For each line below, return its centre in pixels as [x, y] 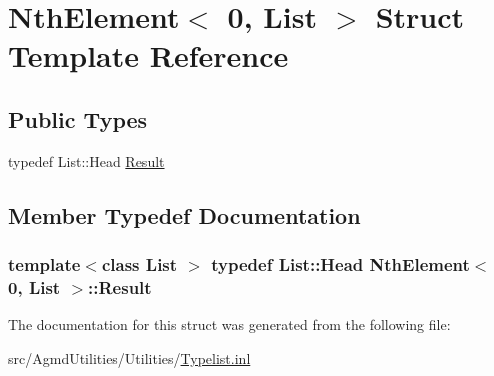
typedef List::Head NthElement [340, 264]
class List [139, 264]
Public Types [78, 118]
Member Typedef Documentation [184, 214]
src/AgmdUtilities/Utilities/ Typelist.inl [129, 357]
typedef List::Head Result [86, 160]
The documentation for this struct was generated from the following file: [229, 324]
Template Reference [148, 55]
